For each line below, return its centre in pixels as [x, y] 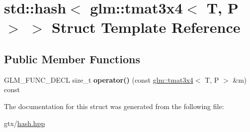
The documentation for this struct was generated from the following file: [114, 106]
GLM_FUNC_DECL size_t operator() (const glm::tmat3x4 [99, 79]
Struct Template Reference [146, 27]
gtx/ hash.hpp [25, 123]
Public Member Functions [72, 59]
